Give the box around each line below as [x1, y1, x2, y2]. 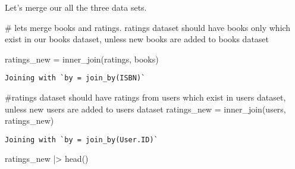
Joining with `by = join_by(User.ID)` [5, 135, 158, 144]
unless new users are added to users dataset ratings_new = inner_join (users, [5, 102, 286, 115]
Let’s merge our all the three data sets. [5, 1, 147, 13]
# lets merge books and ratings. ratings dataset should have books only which [5, 21, 291, 33]
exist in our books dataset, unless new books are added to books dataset [5, 33, 269, 45]
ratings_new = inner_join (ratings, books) [5, 52, 159, 65]
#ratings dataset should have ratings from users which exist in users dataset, [5, 91, 286, 104]
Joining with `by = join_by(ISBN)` [5, 74, 146, 83]
